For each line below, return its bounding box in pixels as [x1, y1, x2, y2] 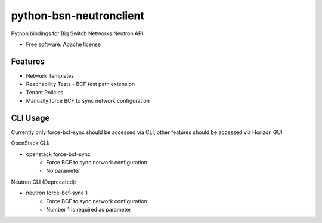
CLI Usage [11, 112, 50, 123]
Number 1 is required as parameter [46, 206, 131, 213]
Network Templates [26, 72, 75, 79]
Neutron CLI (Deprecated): [11, 178, 77, 185]
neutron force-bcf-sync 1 [26, 189, 88, 197]
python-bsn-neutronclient [11, 9, 144, 22]
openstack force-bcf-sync [26, 150, 91, 158]
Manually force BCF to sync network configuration [26, 97, 150, 105]
